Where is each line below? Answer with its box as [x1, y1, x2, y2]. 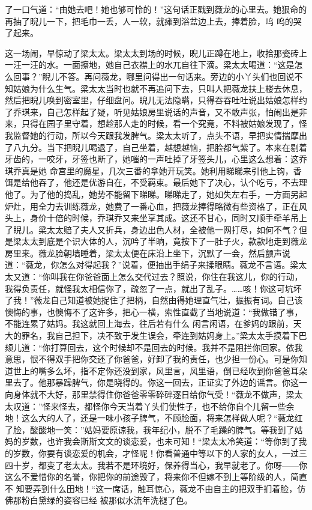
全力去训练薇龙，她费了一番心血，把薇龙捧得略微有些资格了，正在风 [38, 199, 307, 212]
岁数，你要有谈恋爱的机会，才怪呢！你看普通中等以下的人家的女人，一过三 [13, 446, 307, 459]
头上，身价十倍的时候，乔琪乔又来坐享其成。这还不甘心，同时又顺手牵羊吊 [5, 211, 299, 224]
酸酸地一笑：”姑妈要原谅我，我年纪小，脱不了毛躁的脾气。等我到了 [29, 423, 295, 436]
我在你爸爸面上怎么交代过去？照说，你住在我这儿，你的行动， [59, 270, 303, 283]
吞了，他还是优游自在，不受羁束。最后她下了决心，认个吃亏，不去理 [38, 176, 307, 189]
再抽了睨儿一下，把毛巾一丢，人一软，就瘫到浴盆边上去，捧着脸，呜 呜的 [5, 14, 293, 27]
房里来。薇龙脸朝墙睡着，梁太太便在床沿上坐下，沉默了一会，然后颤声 [5, 246, 282, 259]
